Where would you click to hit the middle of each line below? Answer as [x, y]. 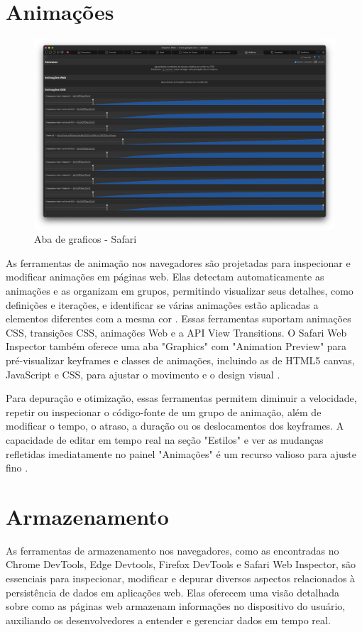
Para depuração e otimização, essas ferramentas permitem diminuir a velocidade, [181, 398]
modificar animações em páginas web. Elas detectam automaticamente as [165, 277]
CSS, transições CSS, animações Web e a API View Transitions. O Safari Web [176, 332]
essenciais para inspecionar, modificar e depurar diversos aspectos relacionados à [181, 578]
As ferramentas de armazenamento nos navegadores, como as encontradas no [172, 550]
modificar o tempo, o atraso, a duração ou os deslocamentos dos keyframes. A [175, 426]
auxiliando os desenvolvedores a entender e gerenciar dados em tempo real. [168, 620]
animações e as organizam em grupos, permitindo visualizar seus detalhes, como [180, 290]
